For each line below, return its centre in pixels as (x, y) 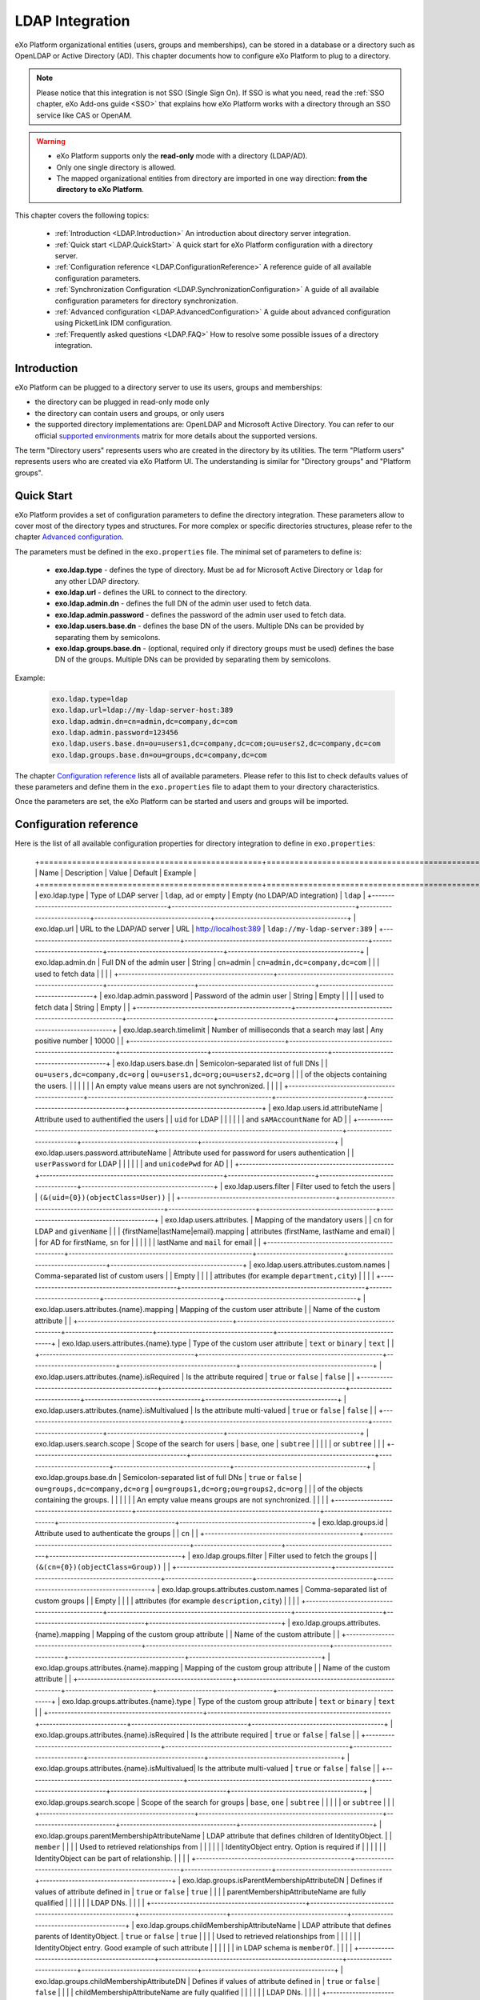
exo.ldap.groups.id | (355, 1522)
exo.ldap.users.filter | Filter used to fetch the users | (310, 1186)
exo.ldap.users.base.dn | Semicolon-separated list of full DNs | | (222, 1063)
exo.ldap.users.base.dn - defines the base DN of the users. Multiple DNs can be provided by (209, 626)
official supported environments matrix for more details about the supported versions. (176, 435)
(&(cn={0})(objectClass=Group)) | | (103, 1567)
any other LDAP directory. (97, 581)
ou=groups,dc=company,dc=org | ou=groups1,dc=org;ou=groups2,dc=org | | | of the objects (199, 1489)
